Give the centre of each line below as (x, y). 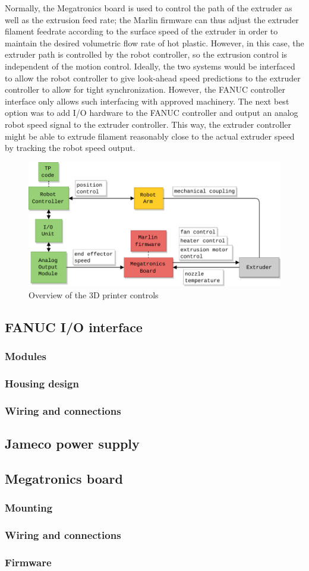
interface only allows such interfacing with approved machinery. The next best (147, 101)
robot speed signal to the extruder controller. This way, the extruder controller (148, 124)
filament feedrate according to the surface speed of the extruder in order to (141, 31)
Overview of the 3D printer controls (94, 294)
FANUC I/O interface (74, 326)
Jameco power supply (72, 443)
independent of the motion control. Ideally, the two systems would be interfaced (150, 66)
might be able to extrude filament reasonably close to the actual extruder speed (150, 136)
